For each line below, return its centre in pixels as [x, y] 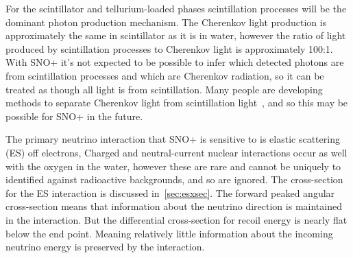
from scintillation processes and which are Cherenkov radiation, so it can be [165, 75]
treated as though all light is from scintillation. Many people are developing [164, 89]
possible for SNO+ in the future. [74, 116]
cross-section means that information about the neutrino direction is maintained [174, 206]
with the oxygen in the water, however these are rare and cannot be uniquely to [173, 166]
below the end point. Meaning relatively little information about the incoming [169, 233]
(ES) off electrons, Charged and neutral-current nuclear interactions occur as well [176, 152]
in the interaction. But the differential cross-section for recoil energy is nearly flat [176, 219]
